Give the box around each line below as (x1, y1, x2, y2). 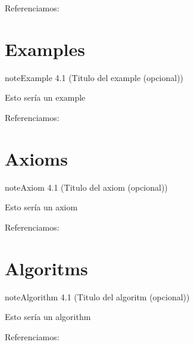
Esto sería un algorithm (5, 310, 91, 323)
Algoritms (5, 256, 88, 280)
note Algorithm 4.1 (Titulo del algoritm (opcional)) (5, 290, 190, 303)
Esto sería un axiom (5, 201, 78, 213)
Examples (5, 36, 85, 61)
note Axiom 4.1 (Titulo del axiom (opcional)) (5, 181, 168, 193)
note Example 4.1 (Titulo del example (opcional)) (5, 71, 184, 83)
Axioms (5, 146, 68, 170)
